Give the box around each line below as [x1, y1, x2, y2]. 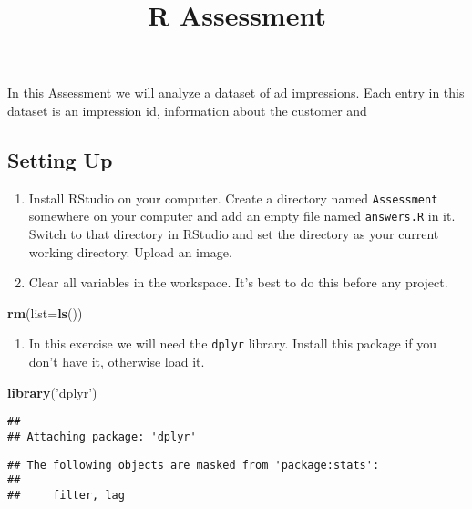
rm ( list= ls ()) [7, 303, 83, 322]
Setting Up [7, 145, 113, 173]
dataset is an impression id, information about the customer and [7, 100, 367, 119]
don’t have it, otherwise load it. [28, 352, 205, 371]
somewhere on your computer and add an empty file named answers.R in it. [28, 206, 456, 225]
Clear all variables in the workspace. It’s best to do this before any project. [28, 273, 448, 292]
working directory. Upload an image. [28, 242, 232, 261]
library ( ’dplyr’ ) [7, 382, 97, 401]
